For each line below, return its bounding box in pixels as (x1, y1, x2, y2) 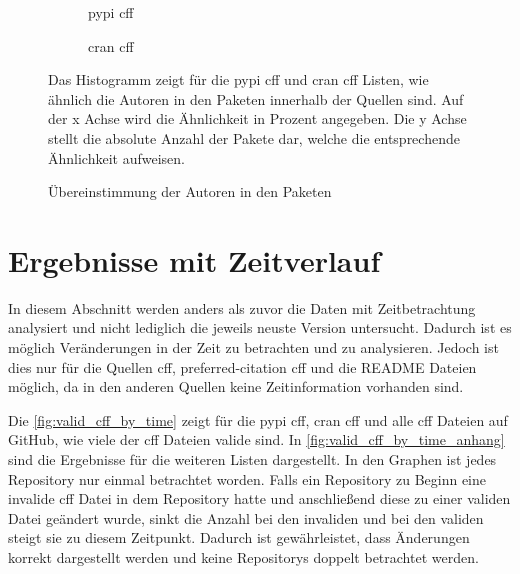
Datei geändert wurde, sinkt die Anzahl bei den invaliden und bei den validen (8, 507, 484, 528)
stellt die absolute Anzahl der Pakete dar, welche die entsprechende (48, 127, 460, 148)
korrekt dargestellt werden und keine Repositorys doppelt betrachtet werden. (8, 547, 479, 567)
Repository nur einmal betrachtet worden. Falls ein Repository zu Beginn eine (8, 468, 486, 489)
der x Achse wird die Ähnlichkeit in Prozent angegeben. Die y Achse (48, 108, 467, 129)
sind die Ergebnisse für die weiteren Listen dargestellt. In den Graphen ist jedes (8, 449, 497, 470)
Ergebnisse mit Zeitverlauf (8, 239, 381, 280)
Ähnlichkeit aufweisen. (48, 147, 185, 168)
